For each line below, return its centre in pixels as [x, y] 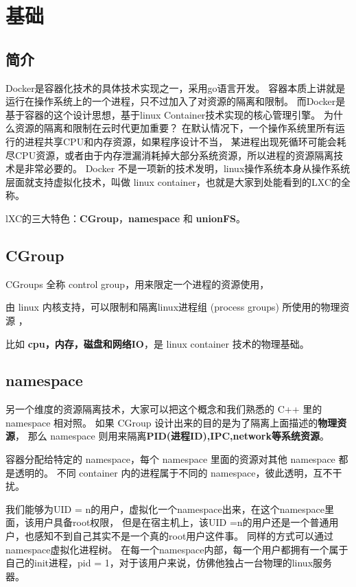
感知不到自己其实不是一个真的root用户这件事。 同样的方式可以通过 [183, 536]
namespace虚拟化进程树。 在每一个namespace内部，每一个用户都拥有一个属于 [177, 549]
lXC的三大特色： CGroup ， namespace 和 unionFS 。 [126, 218]
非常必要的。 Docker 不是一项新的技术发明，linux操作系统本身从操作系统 [187, 168]
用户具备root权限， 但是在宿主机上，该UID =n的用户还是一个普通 [181, 522]
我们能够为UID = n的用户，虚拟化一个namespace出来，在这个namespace [165, 508]
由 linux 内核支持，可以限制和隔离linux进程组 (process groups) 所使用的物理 [173, 307]
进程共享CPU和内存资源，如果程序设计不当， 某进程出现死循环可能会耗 [185, 141]
